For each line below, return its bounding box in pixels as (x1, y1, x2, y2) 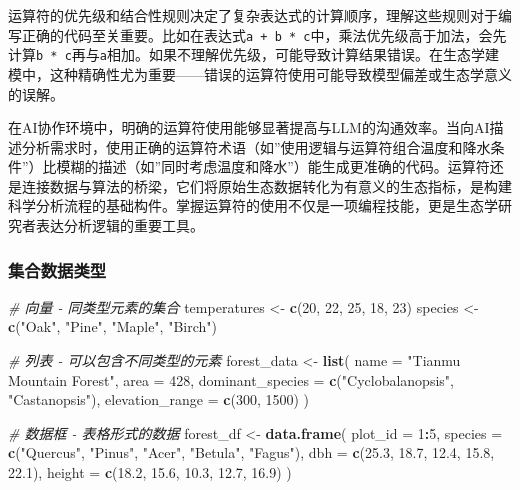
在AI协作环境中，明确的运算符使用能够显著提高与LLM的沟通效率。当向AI (8, 117, 490, 138)
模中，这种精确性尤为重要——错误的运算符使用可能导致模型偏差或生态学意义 (8, 63, 512, 84)
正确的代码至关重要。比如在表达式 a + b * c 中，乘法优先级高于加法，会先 (21, 24, 507, 45)
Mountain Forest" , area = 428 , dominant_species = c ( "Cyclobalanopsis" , (8, 369, 454, 390)
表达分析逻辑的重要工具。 (35, 215, 204, 236)
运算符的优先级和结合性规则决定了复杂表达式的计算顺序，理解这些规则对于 (8, 5, 498, 25)
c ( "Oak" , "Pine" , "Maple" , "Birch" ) (8, 316, 217, 337)
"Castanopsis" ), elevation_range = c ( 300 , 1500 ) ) (8, 389, 310, 410)
